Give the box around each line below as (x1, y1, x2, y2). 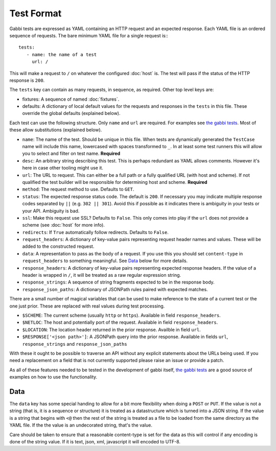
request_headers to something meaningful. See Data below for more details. (22, 258, 188, 264)
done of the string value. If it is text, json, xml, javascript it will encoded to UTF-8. (9, 438, 181, 444)
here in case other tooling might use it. (22, 165, 103, 171)
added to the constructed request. (22, 243, 95, 250)
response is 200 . (9, 77, 45, 83)
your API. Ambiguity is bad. (22, 207, 80, 214)
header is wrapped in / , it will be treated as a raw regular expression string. (22, 272, 181, 278)
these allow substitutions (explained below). (9, 127, 102, 133)
